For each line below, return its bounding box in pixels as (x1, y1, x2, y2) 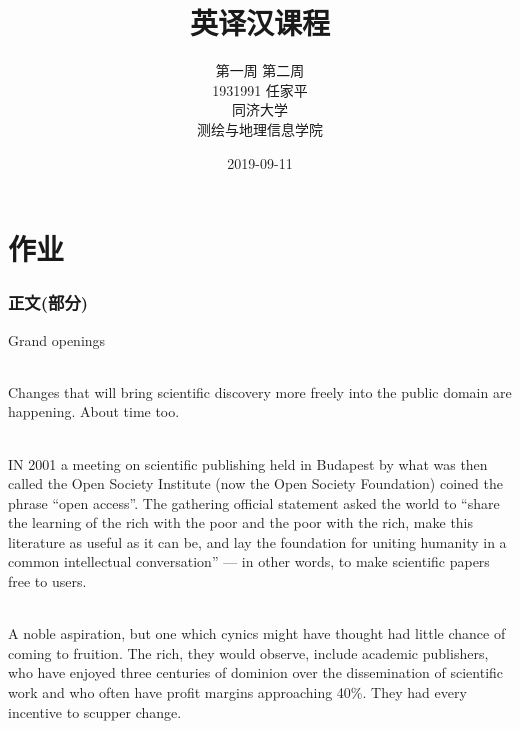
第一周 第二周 (215, 60, 305, 81)
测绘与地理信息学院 (197, 118, 323, 139)
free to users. (8, 571, 87, 592)
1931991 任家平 (212, 79, 308, 100)
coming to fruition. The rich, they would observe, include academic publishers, (8, 642, 489, 663)
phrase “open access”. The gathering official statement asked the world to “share (8, 492, 500, 513)
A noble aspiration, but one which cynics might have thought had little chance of (8, 623, 506, 644)
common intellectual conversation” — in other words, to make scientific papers (8, 551, 490, 572)
